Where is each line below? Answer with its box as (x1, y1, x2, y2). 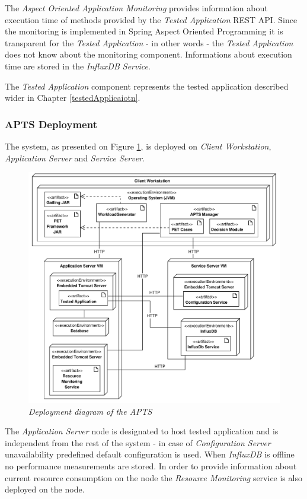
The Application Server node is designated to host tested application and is (5, 425, 279, 437)
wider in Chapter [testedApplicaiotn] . (5, 91, 140, 104)
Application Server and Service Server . (5, 151, 145, 164)
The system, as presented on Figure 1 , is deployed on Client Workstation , (5, 139, 271, 152)
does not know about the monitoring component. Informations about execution (5, 48, 292, 61)
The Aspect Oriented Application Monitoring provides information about (5, 2, 268, 14)
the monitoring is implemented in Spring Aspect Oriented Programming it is (5, 25, 283, 37)
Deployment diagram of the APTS (28, 405, 152, 417)
